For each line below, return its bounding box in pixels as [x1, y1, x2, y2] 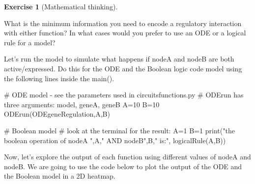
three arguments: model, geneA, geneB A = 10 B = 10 [4, 99, 160, 109]
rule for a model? [4, 37, 56, 47]
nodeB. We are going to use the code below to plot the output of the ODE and [4, 161, 242, 171]
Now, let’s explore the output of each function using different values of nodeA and [4, 152, 251, 162]
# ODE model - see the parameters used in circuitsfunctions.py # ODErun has [4, 90, 244, 100]
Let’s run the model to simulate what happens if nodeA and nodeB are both [4, 54, 234, 64]
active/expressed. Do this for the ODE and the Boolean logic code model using [4, 63, 242, 73]
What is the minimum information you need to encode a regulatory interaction [4, 18, 242, 28]
